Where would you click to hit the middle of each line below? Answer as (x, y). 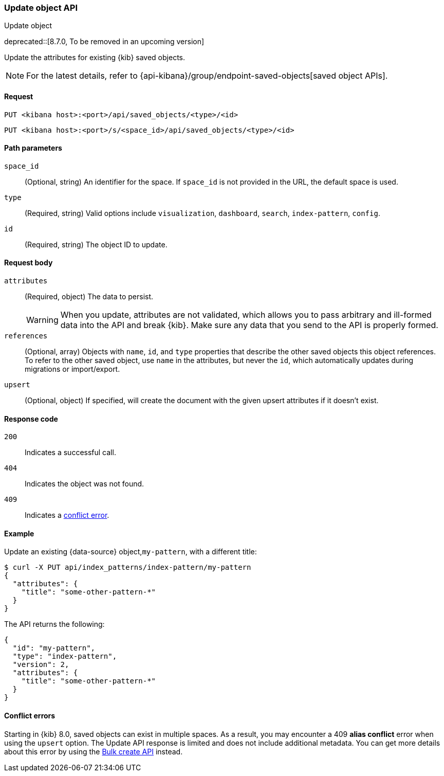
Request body (29, 263)
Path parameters (33, 148)
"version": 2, (41, 665)
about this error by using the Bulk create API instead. (94, 751)
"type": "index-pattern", (65, 656)
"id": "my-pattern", (54, 648)
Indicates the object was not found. (85, 484)
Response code (31, 419)
